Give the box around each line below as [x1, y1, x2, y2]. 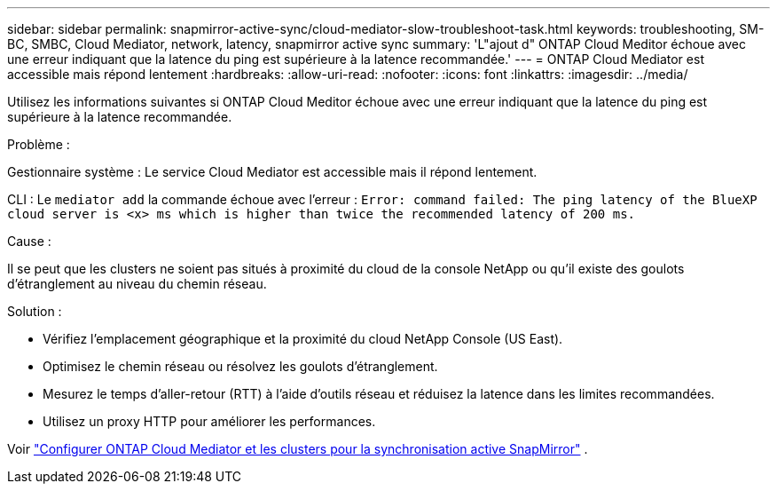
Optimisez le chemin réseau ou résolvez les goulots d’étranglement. [43, 359, 438, 374]
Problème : [7, 137, 70, 152]
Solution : [7, 304, 62, 319]
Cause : [7, 234, 51, 249]
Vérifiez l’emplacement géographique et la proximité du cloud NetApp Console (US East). [43, 331, 563, 346]
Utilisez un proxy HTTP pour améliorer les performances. [43, 414, 376, 429]
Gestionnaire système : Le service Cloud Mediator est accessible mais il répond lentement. [7, 164, 538, 179]
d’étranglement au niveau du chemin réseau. [7, 276, 267, 291]
